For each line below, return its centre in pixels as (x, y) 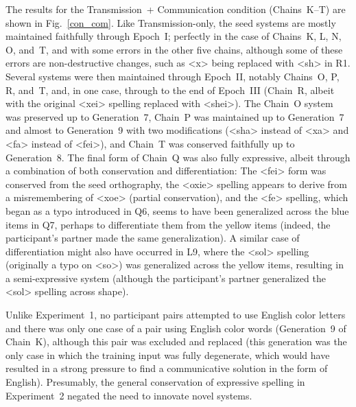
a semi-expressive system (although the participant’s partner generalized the (166, 278)
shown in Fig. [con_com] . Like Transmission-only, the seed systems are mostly (171, 22)
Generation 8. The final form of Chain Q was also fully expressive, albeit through (178, 157)
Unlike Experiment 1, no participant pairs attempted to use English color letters (176, 315)
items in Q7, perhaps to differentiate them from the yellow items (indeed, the (168, 224)
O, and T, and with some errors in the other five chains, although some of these (174, 49)
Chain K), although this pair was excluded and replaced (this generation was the (176, 341)
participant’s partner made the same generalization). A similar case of (153, 238)
